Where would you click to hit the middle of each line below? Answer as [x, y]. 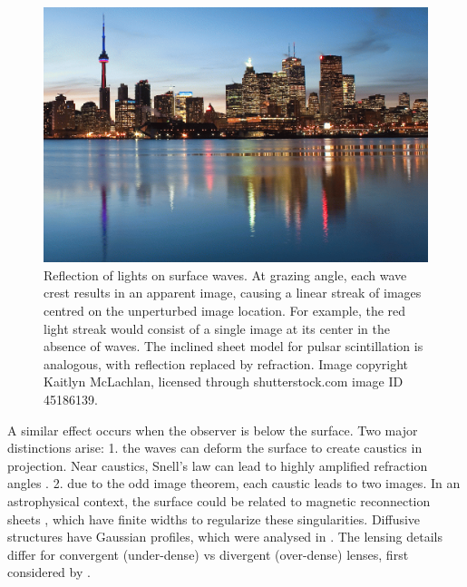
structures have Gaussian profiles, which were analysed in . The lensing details [225, 537]
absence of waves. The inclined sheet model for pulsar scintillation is [233, 346]
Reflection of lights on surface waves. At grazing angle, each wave [225, 274]
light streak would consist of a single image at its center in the [217, 328]
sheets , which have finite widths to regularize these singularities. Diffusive [214, 519]
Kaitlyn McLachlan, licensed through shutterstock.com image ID [224, 382]
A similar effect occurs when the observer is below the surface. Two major [213, 430]
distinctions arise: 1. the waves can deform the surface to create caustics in [215, 448]
